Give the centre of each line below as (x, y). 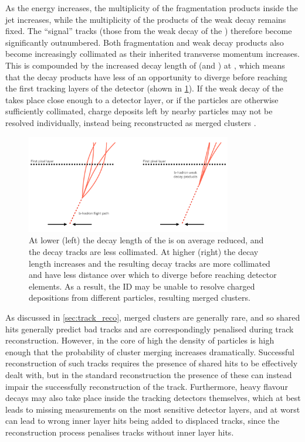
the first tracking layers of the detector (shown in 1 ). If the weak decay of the (145, 88)
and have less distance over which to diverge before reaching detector (153, 275)
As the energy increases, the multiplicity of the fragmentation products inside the (152, 8)
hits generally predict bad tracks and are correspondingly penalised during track (150, 329)
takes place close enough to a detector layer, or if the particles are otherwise (142, 99)
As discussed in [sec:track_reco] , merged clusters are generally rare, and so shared (153, 317)
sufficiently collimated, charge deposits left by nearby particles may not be (139, 111)
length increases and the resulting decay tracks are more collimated (150, 263)
